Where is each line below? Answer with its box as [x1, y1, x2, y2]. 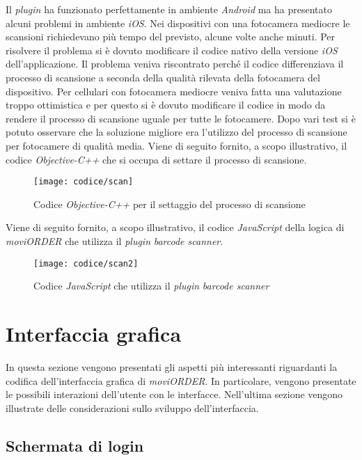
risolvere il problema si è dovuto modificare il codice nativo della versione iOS [6, 42, 338, 57]
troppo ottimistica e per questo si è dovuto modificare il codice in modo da [6, 97, 326, 112]
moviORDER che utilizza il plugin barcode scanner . [6, 233, 223, 248]
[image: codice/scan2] [33, 258, 139, 269]
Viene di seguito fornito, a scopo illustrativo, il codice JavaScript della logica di [6, 220, 345, 235]
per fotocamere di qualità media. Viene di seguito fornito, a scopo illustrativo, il [6, 138, 347, 152]
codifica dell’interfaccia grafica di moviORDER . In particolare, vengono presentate [6, 373, 356, 388]
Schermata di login [6, 434, 144, 456]
